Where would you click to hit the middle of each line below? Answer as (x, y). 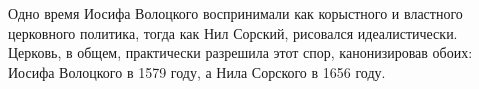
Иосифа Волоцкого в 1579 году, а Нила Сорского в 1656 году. (197, 71)
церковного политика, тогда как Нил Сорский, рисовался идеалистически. (233, 32)
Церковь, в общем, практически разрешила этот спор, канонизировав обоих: (240, 52)
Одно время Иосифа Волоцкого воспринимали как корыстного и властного (235, 13)
